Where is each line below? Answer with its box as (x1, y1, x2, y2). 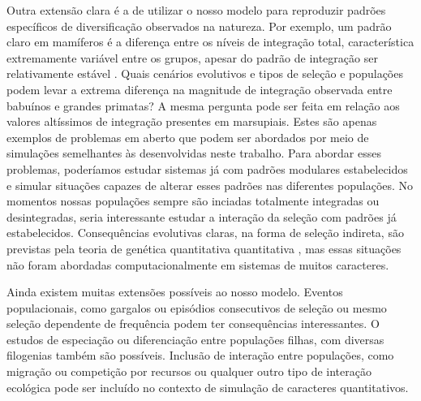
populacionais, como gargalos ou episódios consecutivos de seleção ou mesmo (6, 299, 387, 316)
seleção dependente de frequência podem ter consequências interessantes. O (6, 315, 380, 332)
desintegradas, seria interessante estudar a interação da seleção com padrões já (6, 208, 397, 225)
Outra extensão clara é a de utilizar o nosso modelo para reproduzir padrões (6, 2, 386, 18)
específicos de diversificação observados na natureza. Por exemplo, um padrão (6, 17, 392, 34)
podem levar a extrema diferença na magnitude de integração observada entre (6, 80, 393, 97)
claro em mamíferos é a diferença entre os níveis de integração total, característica (6, 33, 415, 50)
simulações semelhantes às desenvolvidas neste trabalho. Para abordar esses (6, 144, 381, 162)
